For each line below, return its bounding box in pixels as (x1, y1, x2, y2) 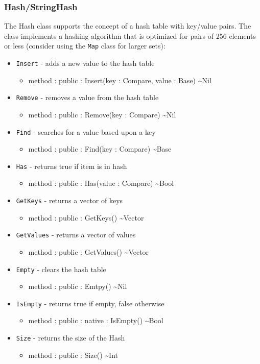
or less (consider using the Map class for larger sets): (4, 40, 166, 51)
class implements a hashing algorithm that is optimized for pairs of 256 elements (4, 30, 256, 41)
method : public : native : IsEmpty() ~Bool (28, 315, 163, 326)
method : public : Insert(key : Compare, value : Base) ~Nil (28, 75, 211, 85)
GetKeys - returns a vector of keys (16, 195, 123, 206)
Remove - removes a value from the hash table (16, 92, 159, 103)
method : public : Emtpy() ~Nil (28, 281, 127, 292)
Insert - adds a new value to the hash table (16, 58, 155, 68)
